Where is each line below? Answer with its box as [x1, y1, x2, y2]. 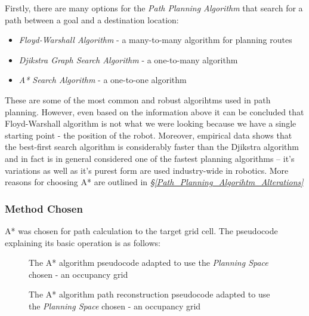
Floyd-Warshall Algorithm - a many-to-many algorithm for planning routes [18, 33, 292, 46]
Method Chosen [5, 201, 83, 216]
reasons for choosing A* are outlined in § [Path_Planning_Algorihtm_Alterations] [5, 176, 304, 188]
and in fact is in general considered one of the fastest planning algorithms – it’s [5, 152, 295, 164]
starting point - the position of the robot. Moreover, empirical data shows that [5, 128, 292, 141]
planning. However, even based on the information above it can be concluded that [5, 105, 304, 118]
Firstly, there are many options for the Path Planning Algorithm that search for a [5, 2, 303, 14]
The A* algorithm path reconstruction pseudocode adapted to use [29, 288, 270, 300]
